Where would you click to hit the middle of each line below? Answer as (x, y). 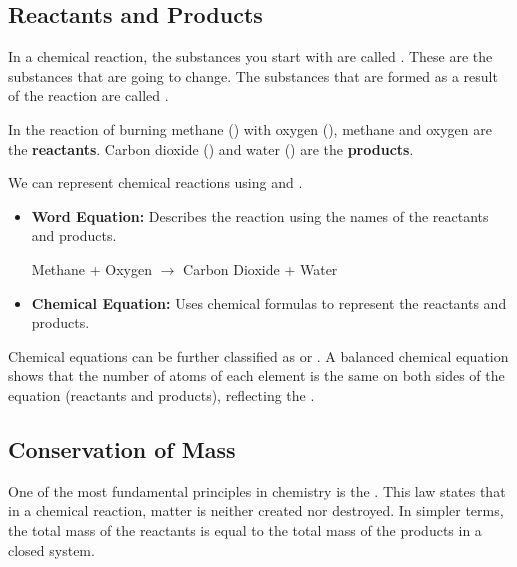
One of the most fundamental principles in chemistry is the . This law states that (257, 490)
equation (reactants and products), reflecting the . (161, 394)
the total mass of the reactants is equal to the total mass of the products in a (245, 529)
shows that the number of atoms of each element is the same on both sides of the (256, 375)
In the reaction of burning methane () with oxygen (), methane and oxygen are (250, 128)
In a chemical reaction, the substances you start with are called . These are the (250, 56)
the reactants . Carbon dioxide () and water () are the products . (211, 148)
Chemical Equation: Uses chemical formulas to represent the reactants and (269, 302)
